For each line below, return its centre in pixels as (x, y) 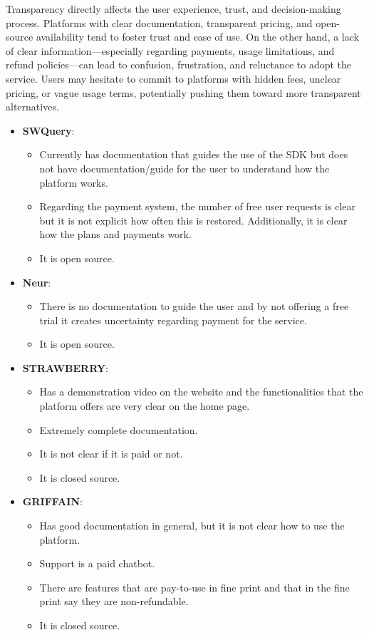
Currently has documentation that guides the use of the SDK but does (194, 154)
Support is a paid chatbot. (97, 563)
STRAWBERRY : (65, 367)
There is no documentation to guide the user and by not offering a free (194, 306)
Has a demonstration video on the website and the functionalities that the (201, 392)
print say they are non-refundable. (114, 601)
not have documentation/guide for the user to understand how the (184, 168)
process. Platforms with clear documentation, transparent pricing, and (159, 22)
